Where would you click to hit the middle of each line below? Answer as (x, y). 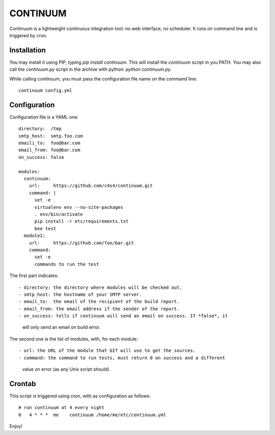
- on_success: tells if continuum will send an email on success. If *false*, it (123, 316)
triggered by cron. (29, 35)
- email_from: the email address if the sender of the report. (99, 309)
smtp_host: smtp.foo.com (51, 136)
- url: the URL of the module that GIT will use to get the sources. (107, 351)
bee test (45, 228)
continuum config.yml (45, 91)
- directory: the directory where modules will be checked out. (101, 287)
